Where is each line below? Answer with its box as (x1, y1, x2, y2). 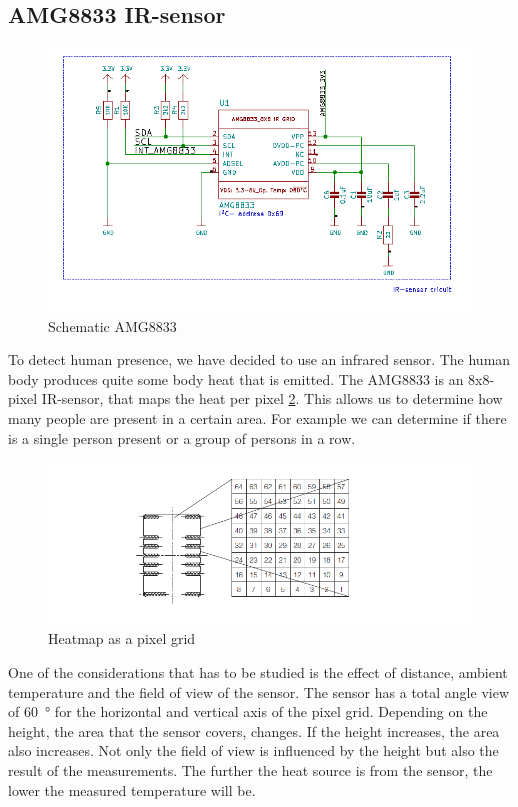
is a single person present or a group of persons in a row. (8, 427, 356, 448)
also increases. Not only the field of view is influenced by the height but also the (8, 740, 499, 761)
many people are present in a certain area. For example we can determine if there (8, 408, 507, 429)
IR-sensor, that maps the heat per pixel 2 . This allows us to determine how (41, 388, 503, 409)
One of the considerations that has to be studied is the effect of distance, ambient (8, 662, 508, 683)
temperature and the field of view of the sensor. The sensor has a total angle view (8, 681, 510, 702)
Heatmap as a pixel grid (48, 628, 196, 649)
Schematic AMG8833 (48, 315, 177, 336)
